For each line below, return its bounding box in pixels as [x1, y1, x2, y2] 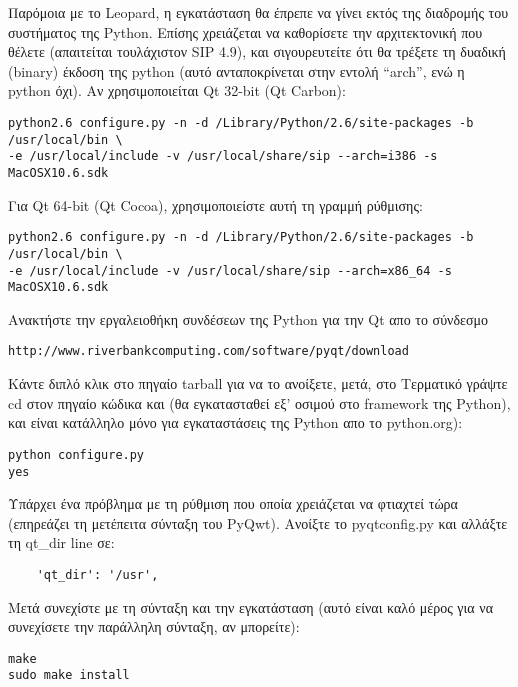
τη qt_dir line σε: [8, 532, 115, 553]
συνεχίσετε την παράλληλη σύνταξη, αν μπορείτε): [8, 616, 300, 637]
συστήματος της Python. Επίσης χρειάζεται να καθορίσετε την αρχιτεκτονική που [8, 21, 483, 42]
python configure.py [8, 447, 145, 462]
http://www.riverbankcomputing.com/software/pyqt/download [8, 344, 409, 359]
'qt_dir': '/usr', [36, 567, 159, 582]
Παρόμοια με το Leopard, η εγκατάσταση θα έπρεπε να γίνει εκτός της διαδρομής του [8, 2, 509, 22]
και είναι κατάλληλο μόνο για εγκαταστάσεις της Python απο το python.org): [8, 412, 463, 433]
